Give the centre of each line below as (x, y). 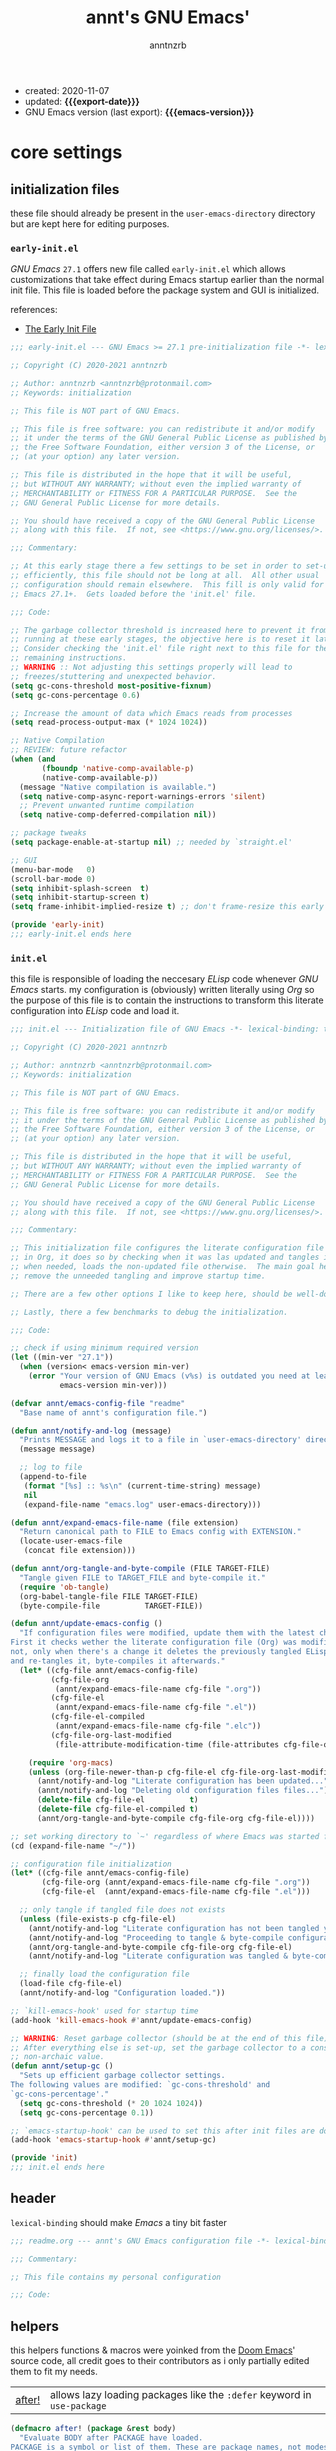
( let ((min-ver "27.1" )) (62, 1357)
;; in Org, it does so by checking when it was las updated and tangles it (171, 1257)
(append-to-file (53, 1477)
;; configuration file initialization (91, 1864)
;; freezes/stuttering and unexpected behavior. (113, 676)
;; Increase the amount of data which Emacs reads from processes (151, 713)
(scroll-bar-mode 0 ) (53, 879)
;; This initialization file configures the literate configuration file (167, 1248)
